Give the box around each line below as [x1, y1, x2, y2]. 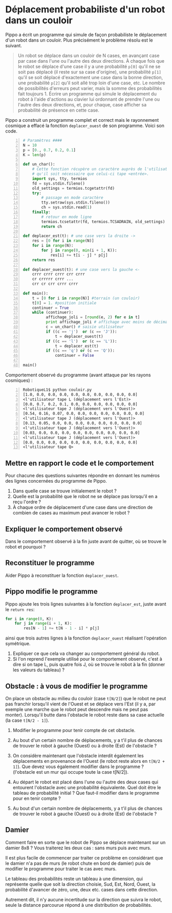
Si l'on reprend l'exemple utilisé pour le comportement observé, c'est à [12, 656, 162, 662]
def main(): [23, 290, 49, 296]
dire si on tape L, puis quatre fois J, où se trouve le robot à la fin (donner [12, 662, 165, 668]
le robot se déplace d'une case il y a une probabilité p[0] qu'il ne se [17, 63, 161, 69]
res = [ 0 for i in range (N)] [32, 238, 95, 244]
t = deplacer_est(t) [55, 343, 99, 349]
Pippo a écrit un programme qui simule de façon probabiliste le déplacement [5, 31, 167, 38]
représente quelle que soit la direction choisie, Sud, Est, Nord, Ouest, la [5, 881, 156, 887]
